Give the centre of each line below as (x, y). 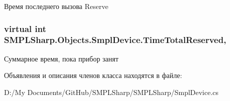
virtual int (25, 28)
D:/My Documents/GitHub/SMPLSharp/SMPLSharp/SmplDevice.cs (111, 92)
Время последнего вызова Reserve (56, 6)
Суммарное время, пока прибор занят (61, 58)
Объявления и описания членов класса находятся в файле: (93, 75)
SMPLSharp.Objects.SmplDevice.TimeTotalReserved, (115, 40)
